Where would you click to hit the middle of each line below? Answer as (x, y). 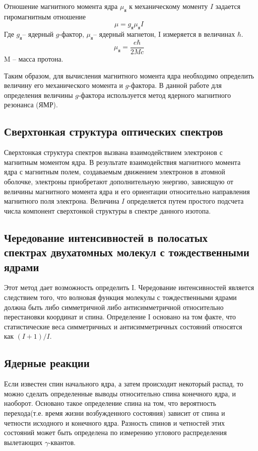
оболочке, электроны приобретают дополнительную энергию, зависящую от (119, 181)
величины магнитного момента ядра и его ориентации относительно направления (127, 191)
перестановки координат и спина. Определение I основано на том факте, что (120, 317)
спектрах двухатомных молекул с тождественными (127, 252)
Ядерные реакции (47, 363)
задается (228, 6)
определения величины (38, 95)
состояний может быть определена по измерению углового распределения (116, 432)
